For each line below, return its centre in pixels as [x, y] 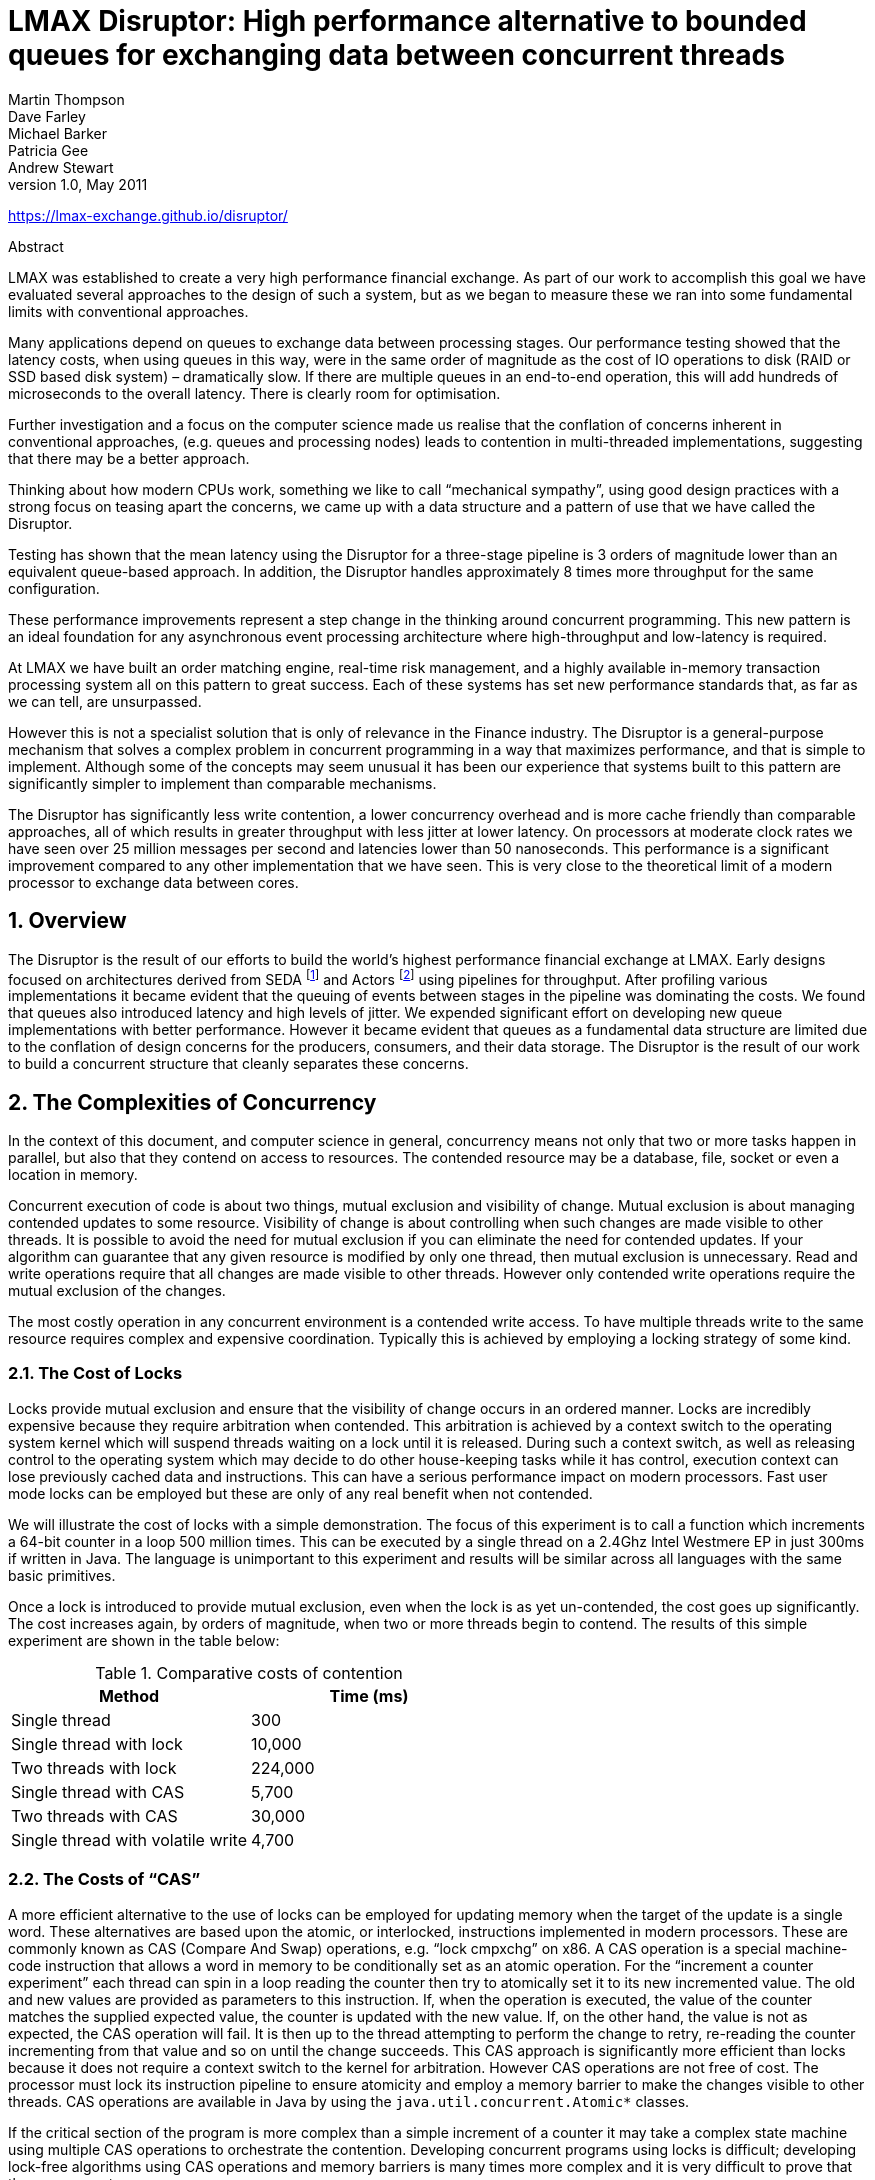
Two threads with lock [94, 1767]
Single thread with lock [97, 1743]
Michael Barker [57, 133]
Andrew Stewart [61, 167]
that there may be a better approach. [129, 458]
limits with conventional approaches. [128, 311]
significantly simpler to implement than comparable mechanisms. [222, 783]
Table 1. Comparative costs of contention [249, 1672]
